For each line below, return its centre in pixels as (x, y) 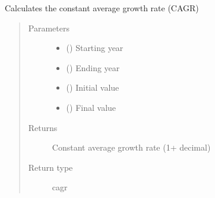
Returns (43, 127)
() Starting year (95, 48)
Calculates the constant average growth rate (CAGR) (102, 8)
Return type (50, 167)
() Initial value (93, 87)
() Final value (91, 107)
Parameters (49, 28)
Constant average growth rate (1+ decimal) (131, 147)
